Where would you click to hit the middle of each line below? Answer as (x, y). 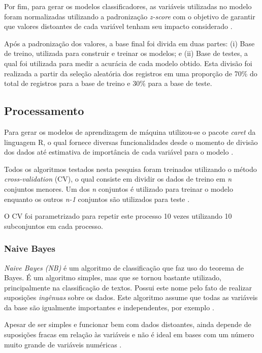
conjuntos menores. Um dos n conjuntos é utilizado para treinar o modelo (119, 188)
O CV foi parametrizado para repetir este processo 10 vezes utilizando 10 (118, 216)
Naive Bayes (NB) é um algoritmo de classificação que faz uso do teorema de (124, 267)
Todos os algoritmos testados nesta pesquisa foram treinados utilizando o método (130, 169)
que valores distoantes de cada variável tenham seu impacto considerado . (118, 26)
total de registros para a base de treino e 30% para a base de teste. (108, 83)
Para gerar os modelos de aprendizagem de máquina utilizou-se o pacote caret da (130, 131)
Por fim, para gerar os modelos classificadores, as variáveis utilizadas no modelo (128, 6)
